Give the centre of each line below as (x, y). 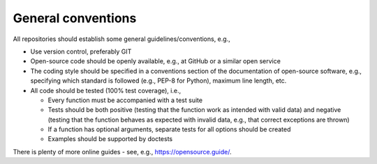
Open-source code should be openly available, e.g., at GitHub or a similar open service (155, 61)
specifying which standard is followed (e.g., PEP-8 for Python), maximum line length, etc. (158, 81)
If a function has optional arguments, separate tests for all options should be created (169, 129)
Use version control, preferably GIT (81, 51)
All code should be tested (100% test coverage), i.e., (106, 90)
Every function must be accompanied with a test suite (125, 100)
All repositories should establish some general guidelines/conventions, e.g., (121, 39)
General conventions (75, 18)
